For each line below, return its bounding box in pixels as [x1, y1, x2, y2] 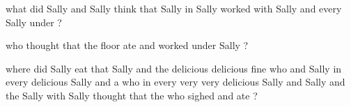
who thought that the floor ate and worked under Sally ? [6, 38, 249, 52]
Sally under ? [6, 14, 62, 29]
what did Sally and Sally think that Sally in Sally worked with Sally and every [6, 1, 342, 15]
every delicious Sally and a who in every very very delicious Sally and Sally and [6, 75, 345, 89]
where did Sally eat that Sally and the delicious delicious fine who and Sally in [6, 61, 342, 75]
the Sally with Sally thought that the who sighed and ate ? [6, 88, 258, 102]
